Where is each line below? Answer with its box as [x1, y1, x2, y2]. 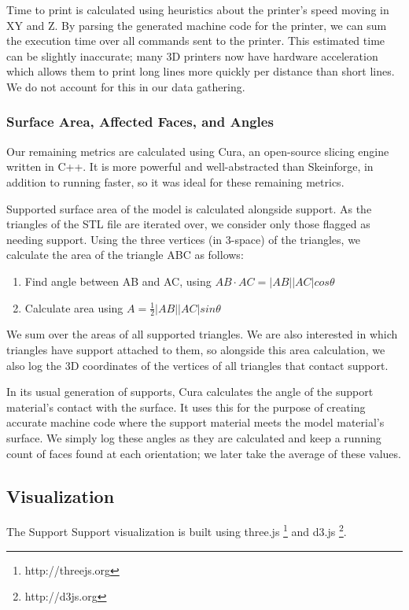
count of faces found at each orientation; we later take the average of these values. [6, 445, 401, 461]
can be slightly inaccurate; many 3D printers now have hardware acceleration [6, 47, 378, 64]
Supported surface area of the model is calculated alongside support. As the [6, 200, 372, 216]
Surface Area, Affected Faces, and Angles [6, 112, 274, 131]
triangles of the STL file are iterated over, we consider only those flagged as [6, 216, 370, 232]
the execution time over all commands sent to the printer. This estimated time [6, 32, 385, 49]
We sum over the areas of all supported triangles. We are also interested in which [6, 326, 398, 342]
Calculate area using [24, 299, 123, 316]
